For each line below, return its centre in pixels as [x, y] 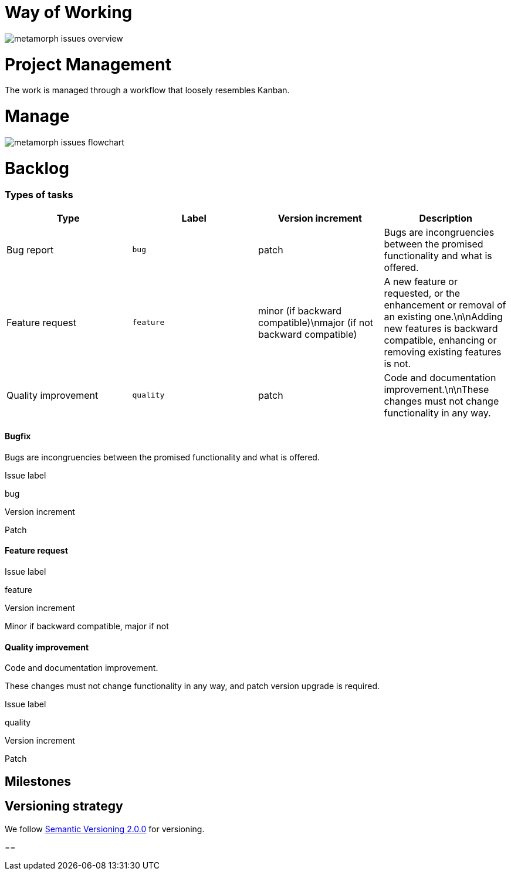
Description [446, 218]
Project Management [88, 64]
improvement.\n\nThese [436, 389]
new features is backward [441, 328]
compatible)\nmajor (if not [316, 322]
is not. [397, 363]
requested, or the [422, 293]
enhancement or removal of [445, 305]
